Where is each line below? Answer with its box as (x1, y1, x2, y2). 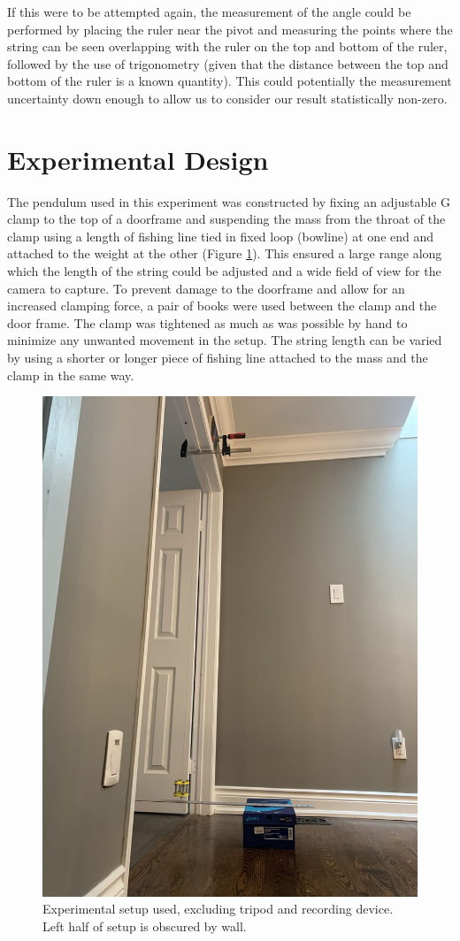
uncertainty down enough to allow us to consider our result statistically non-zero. (7, 88, 448, 107)
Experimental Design (7, 141, 269, 177)
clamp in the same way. (7, 365, 134, 384)
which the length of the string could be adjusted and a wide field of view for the (7, 262, 441, 280)
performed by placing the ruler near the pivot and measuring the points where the (7, 19, 453, 38)
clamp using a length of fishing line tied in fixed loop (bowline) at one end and (7, 226, 434, 245)
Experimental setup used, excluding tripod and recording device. (42, 899, 394, 918)
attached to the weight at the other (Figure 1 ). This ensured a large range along (7, 244, 442, 263)
